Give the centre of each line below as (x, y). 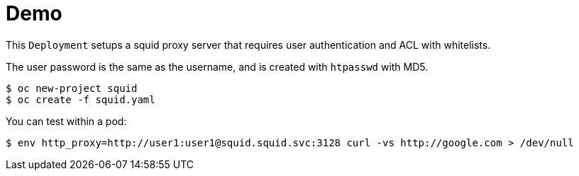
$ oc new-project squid (72, 88)
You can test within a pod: (66, 121)
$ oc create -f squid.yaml (81, 99)
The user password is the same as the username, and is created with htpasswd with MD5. (217, 66)
